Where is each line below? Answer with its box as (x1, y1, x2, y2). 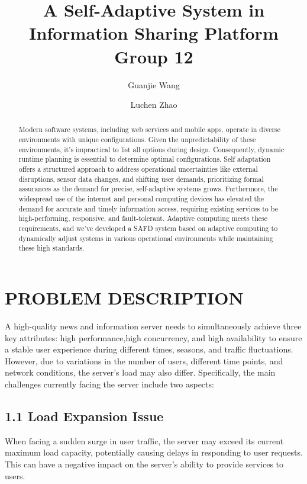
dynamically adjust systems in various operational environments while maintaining (18, 233, 273, 243)
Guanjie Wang (128, 78, 180, 91)
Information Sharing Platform (29, 21, 279, 45)
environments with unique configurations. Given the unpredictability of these (18, 134, 256, 145)
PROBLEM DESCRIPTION (5, 286, 244, 310)
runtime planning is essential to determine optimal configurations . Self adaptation (18, 154, 271, 164)
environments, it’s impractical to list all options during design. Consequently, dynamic (18, 144, 285, 154)
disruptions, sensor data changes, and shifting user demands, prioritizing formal (18, 174, 264, 184)
